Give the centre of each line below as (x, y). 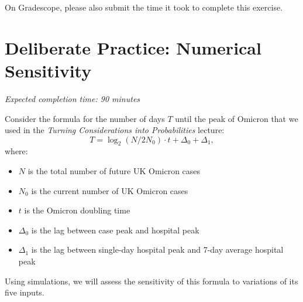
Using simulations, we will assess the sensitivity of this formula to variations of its (151, 281)
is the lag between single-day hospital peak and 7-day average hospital (157, 250)
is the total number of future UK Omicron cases (114, 171)
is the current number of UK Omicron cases (110, 190)
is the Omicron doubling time (77, 210)
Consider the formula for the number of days (85, 118)
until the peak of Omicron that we (237, 118)
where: (16, 151)
